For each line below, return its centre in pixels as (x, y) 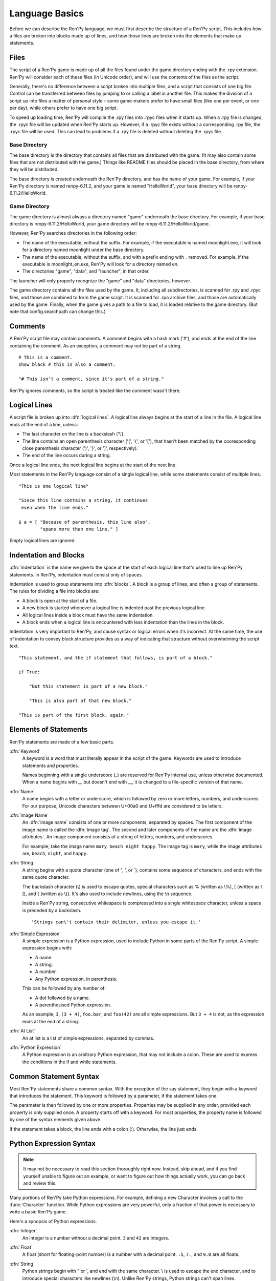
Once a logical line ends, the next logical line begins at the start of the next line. (93, 465)
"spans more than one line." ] (79, 529)
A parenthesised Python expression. (73, 1005)
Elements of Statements (49, 729)
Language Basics (47, 13)
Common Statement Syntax (54, 1076)
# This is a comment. (45, 357)
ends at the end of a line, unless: (44, 424)
